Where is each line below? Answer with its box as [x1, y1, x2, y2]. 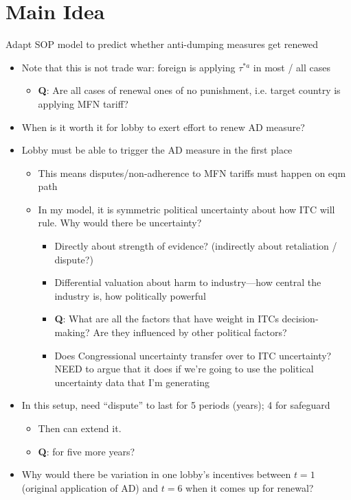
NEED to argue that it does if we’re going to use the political [54, 361, 314, 376]
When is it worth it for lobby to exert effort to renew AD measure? [21, 119, 305, 134]
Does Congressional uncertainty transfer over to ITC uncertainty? [54, 348, 332, 362]
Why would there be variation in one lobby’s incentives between [21, 467, 291, 481]
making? [54, 325, 90, 340]
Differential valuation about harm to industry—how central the [54, 275, 321, 289]
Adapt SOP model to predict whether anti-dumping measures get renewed [5, 37, 319, 51]
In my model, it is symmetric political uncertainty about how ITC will [38, 202, 335, 216]
